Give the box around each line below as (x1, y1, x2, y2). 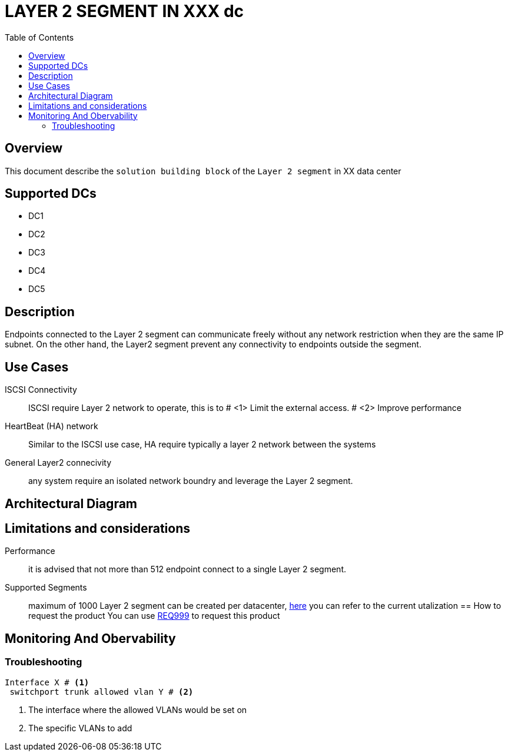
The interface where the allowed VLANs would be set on (28, 704, 247, 715)
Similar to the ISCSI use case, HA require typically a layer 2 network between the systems (28, 439, 376, 450)
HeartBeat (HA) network (5, 421, 98, 432)
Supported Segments (5, 582, 87, 593)
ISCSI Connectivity (5, 384, 77, 395)
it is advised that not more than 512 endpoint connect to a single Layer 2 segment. (28, 564, 346, 575)
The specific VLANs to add (28, 722, 132, 733)
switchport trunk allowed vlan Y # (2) (9, 687, 194, 697)
